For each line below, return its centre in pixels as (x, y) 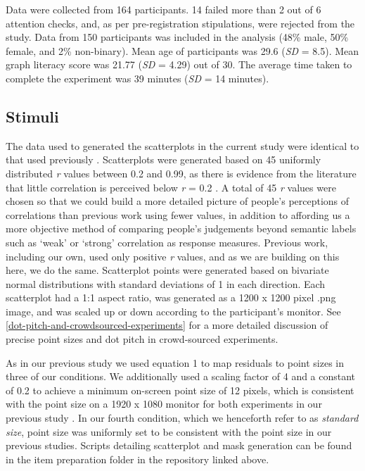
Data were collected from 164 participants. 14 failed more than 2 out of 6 (164, 9)
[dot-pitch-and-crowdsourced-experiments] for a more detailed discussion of (167, 325)
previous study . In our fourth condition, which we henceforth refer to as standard (182, 418)
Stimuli (32, 116)
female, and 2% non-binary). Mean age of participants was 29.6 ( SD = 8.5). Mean (182, 50)
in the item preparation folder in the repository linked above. (137, 459)
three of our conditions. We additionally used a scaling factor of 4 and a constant (181, 376)
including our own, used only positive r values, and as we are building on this (173, 256)
